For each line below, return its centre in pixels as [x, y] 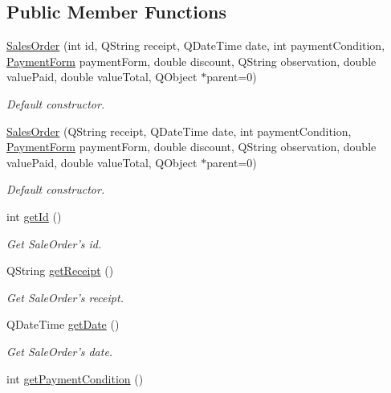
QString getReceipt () [60, 270]
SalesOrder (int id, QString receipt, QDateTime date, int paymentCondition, [196, 45]
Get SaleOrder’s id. [54, 243]
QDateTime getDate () [63, 324]
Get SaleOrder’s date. [60, 351]
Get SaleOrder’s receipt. [65, 297]
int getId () [34, 216]
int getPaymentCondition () [75, 378]
